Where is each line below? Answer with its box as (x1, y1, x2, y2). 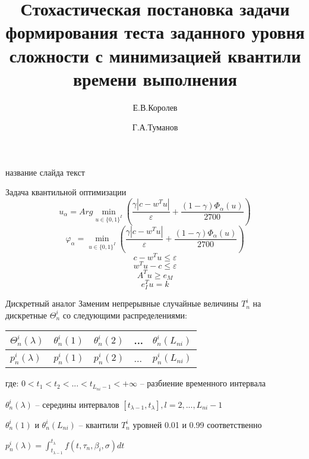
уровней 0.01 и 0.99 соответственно (133, 418, 262, 430)
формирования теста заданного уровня (5, 20, 305, 44)
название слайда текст (5, 166, 85, 178)
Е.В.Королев (133, 101, 178, 113)
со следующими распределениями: (62, 308, 187, 321)
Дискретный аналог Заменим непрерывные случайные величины (5, 297, 239, 310)
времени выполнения (72, 66, 238, 90)
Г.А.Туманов (132, 121, 178, 133)
